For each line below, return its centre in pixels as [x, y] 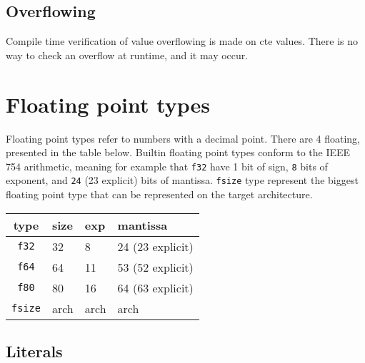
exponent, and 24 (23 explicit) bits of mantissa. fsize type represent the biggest [182, 180]
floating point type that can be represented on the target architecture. [159, 194]
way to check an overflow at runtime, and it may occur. [127, 55]
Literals [34, 351]
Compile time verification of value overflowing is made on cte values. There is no [182, 41]
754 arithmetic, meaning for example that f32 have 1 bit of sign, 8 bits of [167, 166]
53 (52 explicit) [155, 267]
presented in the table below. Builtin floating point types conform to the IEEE [178, 152]
